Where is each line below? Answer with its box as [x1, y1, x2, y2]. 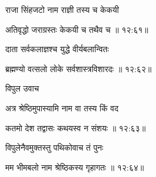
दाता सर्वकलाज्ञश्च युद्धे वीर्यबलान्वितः [5, 43, 109, 55]
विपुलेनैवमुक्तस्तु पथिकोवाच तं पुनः [5, 141, 104, 154]
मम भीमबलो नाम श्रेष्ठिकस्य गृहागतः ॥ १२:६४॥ [5, 161, 144, 173]
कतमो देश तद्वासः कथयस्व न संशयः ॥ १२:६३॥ [5, 121, 146, 134]
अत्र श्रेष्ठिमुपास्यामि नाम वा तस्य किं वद [5, 101, 118, 114]
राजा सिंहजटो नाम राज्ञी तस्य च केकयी [5, 4, 119, 15]
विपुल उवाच [5, 82, 39, 94]
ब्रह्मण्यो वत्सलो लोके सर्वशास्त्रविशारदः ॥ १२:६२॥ [5, 62, 152, 74]
